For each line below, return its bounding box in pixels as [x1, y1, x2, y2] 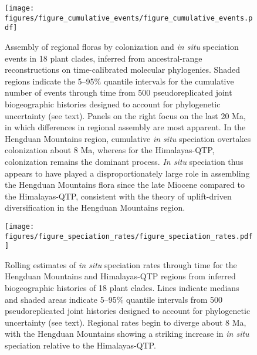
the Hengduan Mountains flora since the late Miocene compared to [5, 178, 245, 191]
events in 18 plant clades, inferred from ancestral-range [5, 52, 202, 64]
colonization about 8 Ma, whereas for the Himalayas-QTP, [5, 144, 215, 156]
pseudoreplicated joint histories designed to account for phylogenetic [5, 305, 251, 317]
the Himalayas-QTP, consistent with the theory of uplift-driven [5, 190, 232, 202]
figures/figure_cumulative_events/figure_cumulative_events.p [5, 13, 253, 22]
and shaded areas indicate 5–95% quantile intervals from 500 [5, 293, 222, 305]
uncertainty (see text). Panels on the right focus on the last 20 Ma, [5, 109, 246, 121]
